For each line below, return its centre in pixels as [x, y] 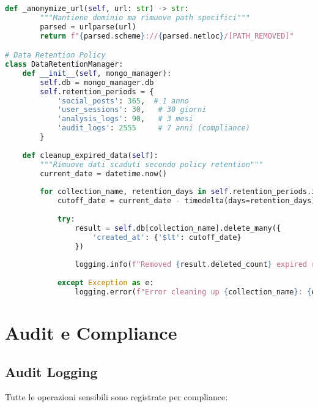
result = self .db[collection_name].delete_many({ [178, 228]
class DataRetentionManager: [64, 65]
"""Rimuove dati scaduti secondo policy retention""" [152, 164]
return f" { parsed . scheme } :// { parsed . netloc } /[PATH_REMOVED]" [167, 36]
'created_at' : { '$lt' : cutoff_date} [167, 237]
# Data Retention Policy [55, 55]
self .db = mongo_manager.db [97, 82]
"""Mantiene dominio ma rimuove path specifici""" [145, 17]
